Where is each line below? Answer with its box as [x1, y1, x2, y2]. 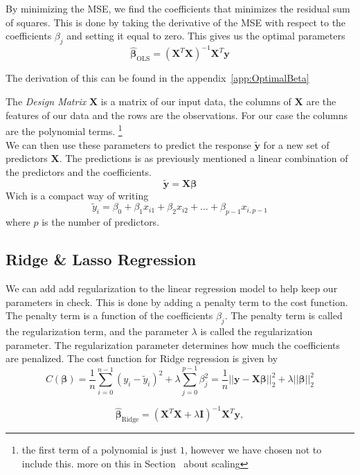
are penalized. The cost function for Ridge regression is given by [6, 351, 278, 366]
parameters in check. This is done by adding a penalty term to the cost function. [6, 294, 348, 309]
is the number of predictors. [42, 215, 160, 229]
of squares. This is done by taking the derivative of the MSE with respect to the [6, 15, 346, 29]
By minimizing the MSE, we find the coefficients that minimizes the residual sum [6, 1, 350, 15]
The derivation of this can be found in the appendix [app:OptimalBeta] [6, 71, 309, 85]
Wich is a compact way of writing [6, 188, 149, 202]
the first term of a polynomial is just [21, 442, 177, 457]
